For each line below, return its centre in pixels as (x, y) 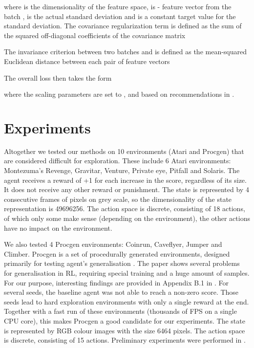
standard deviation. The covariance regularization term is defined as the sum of (123, 26)
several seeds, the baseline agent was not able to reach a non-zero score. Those (121, 292)
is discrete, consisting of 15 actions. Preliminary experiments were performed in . (125, 340)
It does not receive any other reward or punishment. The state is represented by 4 (127, 189)
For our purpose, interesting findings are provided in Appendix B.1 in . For (116, 282)
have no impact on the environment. (58, 228)
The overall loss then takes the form (58, 77)
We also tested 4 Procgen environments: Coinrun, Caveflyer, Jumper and (113, 244)
